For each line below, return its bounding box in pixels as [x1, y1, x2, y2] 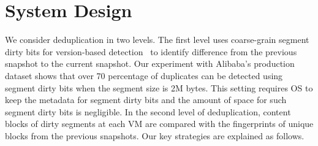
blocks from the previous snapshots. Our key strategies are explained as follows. [5, 129, 305, 142]
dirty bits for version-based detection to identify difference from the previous [5, 45, 297, 58]
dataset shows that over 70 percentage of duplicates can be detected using [5, 69, 283, 82]
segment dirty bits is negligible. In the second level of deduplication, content [5, 105, 291, 118]
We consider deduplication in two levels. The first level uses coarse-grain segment [5, 33, 309, 46]
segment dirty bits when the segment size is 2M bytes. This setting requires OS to [5, 81, 313, 94]
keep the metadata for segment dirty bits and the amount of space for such [5, 93, 287, 106]
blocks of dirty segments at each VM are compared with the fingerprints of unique [5, 117, 314, 130]
